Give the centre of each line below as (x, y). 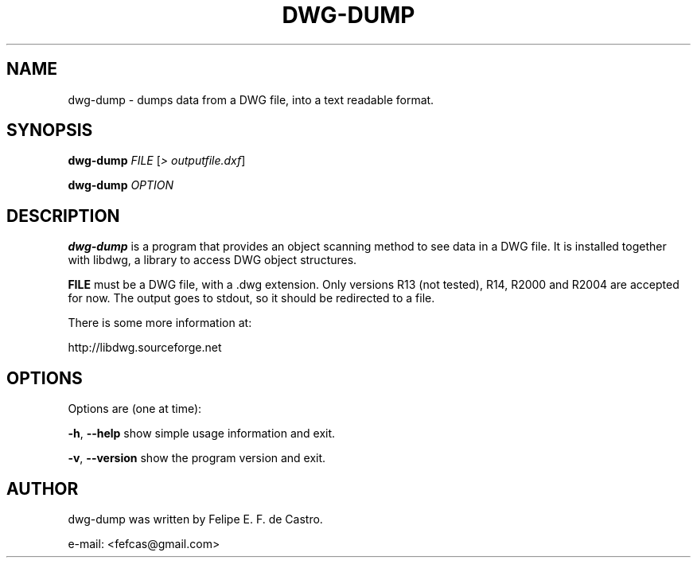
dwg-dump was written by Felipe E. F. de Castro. (195, 519)
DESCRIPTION (63, 216)
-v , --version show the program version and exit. (197, 458)
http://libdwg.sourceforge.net (145, 348)
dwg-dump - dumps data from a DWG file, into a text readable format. (251, 99)
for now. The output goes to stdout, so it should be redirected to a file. (251, 298)
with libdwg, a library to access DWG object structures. (212, 260)
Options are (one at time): (135, 409)
